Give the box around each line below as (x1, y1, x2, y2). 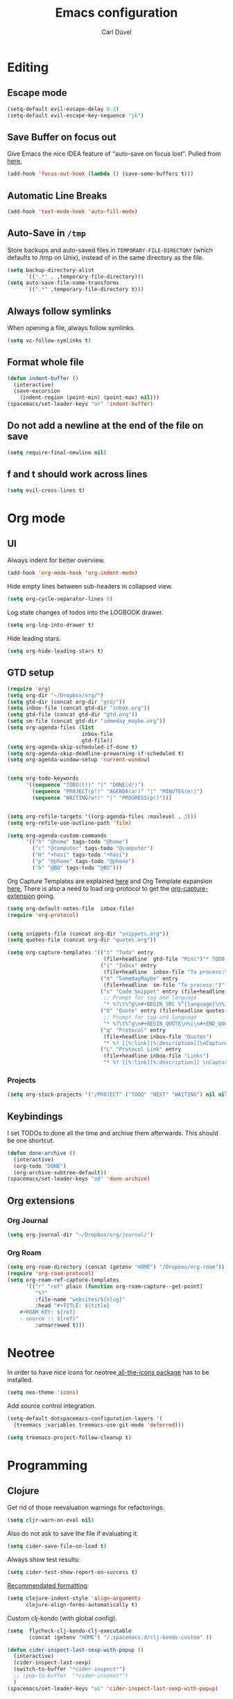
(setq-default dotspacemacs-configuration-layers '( (7, 1415, 163, 1422)
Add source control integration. (7, 1402, 96, 1410)
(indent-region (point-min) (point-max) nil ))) (19, 394, 159, 401)
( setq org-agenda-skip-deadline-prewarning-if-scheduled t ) (7, 750, 185, 757)
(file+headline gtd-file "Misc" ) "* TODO (103, 955, 225, 963)
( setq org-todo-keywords (7, 775, 79, 782)
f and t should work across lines (7, 468, 148, 480)
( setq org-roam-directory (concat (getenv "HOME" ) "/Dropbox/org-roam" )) (7, 1263, 225, 1271)
